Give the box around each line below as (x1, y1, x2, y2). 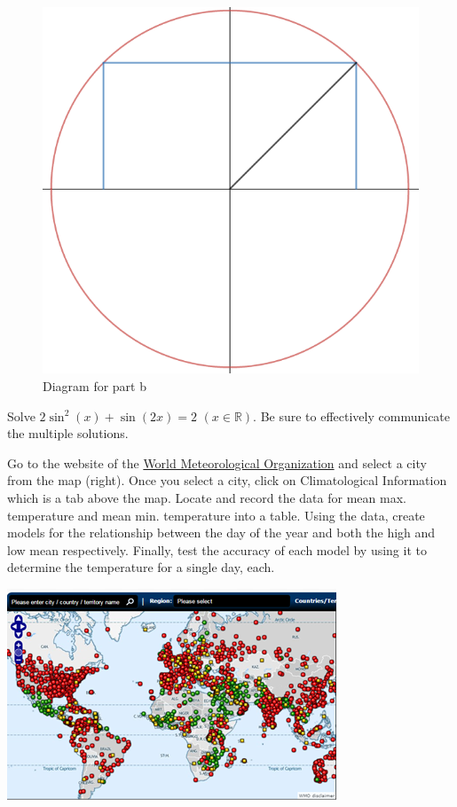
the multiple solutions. (7, 424, 129, 443)
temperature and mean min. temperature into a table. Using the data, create (7, 505, 425, 524)
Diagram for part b (43, 376, 146, 395)
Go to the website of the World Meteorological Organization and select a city (7, 453, 427, 472)
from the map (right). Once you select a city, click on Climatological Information (7, 471, 447, 490)
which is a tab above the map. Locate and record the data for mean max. (7, 488, 406, 506)
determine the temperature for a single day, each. (7, 558, 275, 576)
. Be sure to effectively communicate (253, 406, 451, 425)
